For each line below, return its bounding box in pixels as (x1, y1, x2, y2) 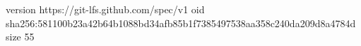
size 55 (6, 29, 35, 44)
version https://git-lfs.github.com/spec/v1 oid (6, 2, 205, 16)
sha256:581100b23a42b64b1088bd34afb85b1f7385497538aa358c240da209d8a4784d (6, 15, 356, 30)
